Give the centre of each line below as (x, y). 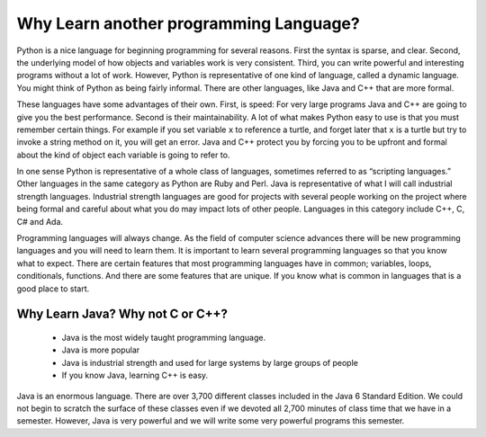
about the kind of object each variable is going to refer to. (123, 155)
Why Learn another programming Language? (188, 23)
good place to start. (53, 289)
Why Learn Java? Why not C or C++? (122, 314)
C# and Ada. (40, 221)
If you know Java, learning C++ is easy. (135, 375)
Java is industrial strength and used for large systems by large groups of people (210, 362)
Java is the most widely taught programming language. (163, 337)
